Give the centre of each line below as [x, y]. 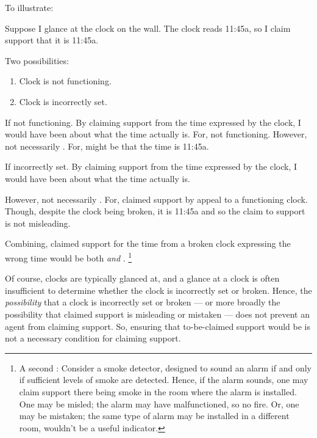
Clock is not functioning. [65, 81]
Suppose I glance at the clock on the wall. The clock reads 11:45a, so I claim [148, 28]
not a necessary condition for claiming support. [93, 338]
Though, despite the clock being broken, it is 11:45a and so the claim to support [155, 211]
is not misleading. [38, 223]
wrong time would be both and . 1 [69, 257]
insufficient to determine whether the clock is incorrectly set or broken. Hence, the [158, 290]
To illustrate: [29, 7]
